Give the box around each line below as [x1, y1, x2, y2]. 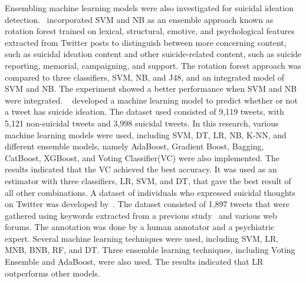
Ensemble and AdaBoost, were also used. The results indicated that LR [5, 255, 264, 268]
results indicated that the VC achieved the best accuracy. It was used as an [5, 163, 277, 175]
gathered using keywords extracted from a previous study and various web [5, 209, 277, 221]
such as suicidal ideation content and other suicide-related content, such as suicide [5, 48, 302, 60]
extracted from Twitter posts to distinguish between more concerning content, [5, 36, 287, 48]
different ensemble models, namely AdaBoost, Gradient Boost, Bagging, [5, 140, 264, 152]
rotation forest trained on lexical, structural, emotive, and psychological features [5, 25, 295, 37]
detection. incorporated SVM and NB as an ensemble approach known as [5, 13, 274, 25]
